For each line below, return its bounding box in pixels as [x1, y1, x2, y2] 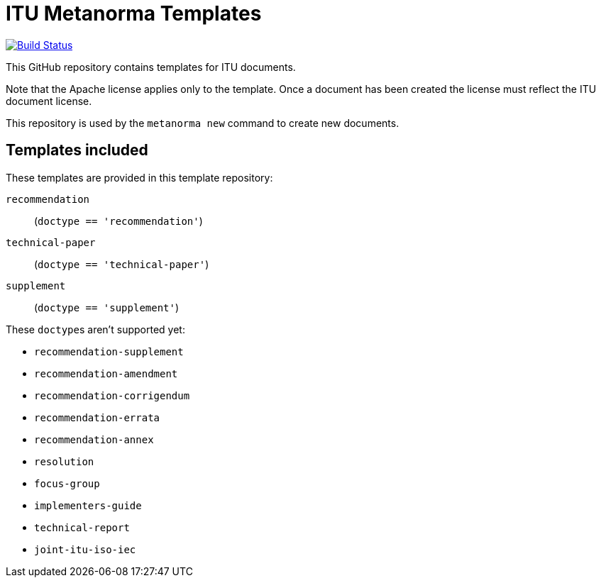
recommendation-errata [34, 411, 160, 423]
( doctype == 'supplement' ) [34, 301, 180, 313]
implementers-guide [34, 499, 142, 511]
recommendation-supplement [34, 345, 184, 357]
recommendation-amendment [34, 367, 178, 379]
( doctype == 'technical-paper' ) [34, 257, 209, 270]
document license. [6, 94, 92, 107]
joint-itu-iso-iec [34, 543, 136, 555]
